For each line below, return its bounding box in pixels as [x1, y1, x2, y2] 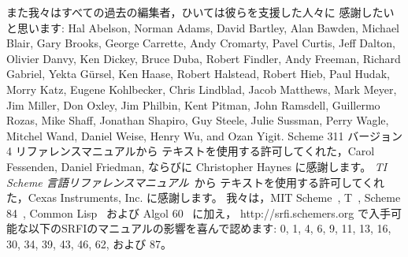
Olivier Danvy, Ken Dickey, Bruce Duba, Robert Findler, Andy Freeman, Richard [6, 50, 401, 66]
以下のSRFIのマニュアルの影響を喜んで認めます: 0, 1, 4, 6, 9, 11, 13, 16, [28, 220, 391, 237]
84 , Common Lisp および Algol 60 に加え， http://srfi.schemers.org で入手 [6, 204, 391, 221]
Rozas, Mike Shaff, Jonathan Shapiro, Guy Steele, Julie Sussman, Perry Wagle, [6, 112, 389, 128]
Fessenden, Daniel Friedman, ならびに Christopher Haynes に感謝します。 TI [6, 158, 388, 174]
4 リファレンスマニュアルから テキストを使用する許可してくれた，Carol [6, 143, 375, 159]
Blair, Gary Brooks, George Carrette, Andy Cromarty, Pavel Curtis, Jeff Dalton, [6, 35, 396, 51]
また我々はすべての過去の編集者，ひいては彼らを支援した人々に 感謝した [6, 4, 384, 20]
